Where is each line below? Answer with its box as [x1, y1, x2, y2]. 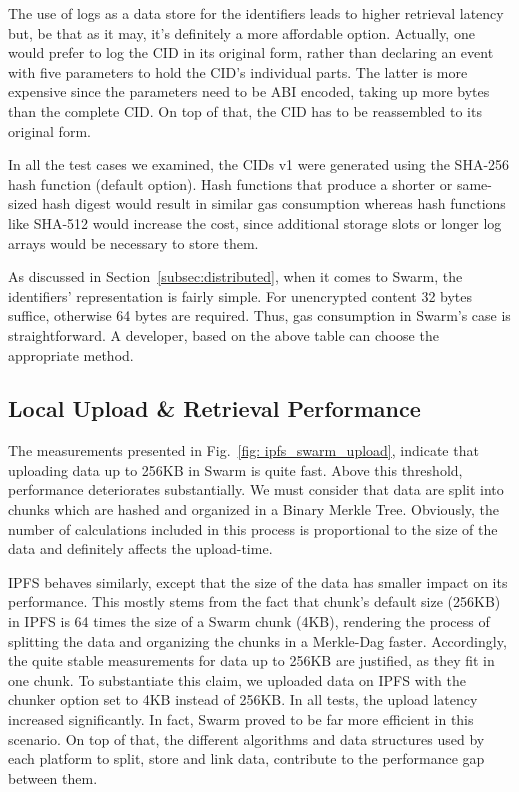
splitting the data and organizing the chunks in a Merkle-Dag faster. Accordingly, [8, 630, 507, 651]
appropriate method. [8, 344, 134, 365]
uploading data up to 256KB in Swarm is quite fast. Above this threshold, [8, 459, 463, 480]
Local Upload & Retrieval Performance [8, 393, 421, 424]
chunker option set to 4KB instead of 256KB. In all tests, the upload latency [8, 689, 478, 710]
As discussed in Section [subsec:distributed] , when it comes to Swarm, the [8, 266, 463, 287]
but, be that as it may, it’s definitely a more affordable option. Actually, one [8, 22, 475, 43]
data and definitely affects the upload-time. [8, 538, 273, 559]
